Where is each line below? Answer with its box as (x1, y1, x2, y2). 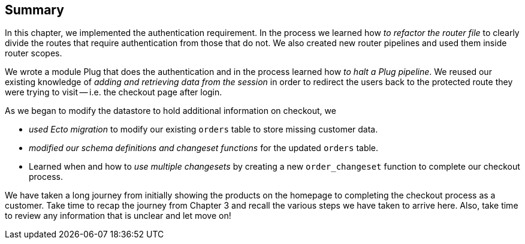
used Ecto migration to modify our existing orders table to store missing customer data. (29, 124, 378, 135)
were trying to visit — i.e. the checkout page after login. (5, 87, 222, 98)
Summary (5, 2, 64, 17)
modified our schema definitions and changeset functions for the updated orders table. (29, 143, 379, 153)
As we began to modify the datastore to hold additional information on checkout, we (5, 106, 336, 116)
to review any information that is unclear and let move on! (5, 210, 231, 221)
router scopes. (5, 48, 62, 59)
